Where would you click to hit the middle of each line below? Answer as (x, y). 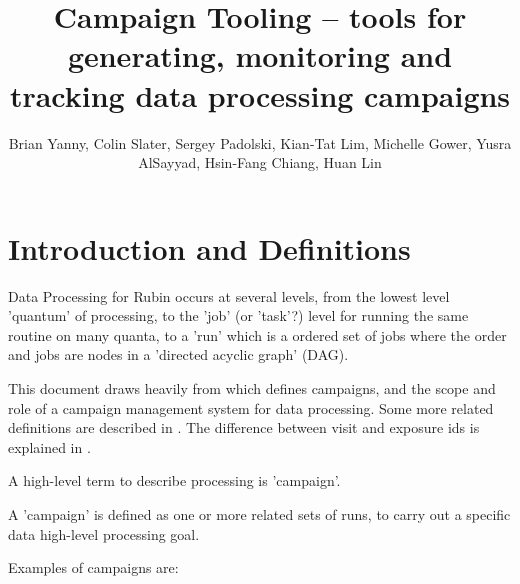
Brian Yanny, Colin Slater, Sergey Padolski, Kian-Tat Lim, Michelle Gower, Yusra (260, 142)
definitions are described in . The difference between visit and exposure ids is (244, 427)
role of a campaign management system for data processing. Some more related (251, 407)
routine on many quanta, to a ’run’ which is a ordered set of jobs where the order (257, 334)
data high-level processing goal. (104, 533)
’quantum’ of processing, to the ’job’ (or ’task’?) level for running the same (238, 315)
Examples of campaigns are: (93, 567)
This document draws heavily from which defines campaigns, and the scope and (252, 388)
